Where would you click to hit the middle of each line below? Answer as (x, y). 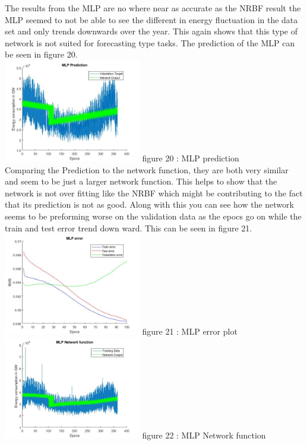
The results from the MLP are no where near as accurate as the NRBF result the (153, 8)
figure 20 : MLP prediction (191, 158)
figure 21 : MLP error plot (190, 331)
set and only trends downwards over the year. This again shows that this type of (151, 31)
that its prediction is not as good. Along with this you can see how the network (149, 204)
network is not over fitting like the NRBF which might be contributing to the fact (154, 193)
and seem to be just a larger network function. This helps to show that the (141, 181)
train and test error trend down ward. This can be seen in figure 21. (129, 228)
